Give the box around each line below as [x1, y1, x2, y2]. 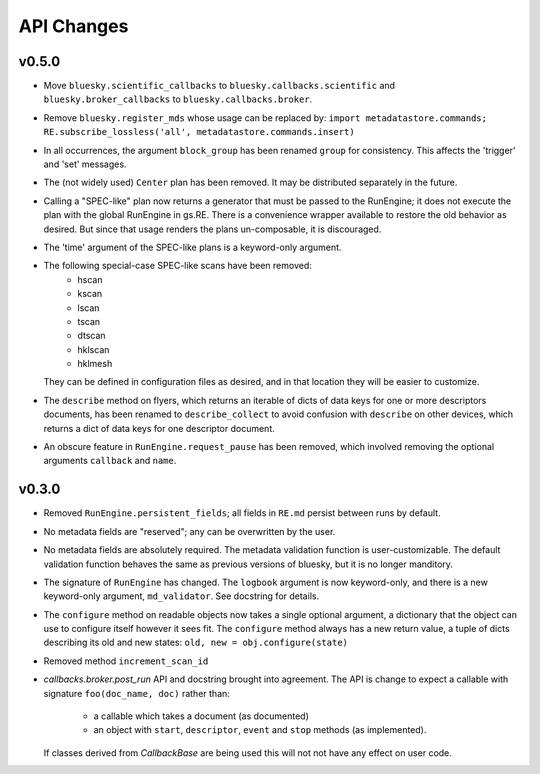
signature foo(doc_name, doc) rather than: [43, 687, 230, 699]
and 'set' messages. [43, 158, 127, 170]
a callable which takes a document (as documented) [93, 710, 309, 722]
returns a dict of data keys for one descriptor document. [43, 422, 275, 434]
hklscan [77, 343, 110, 355]
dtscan [77, 330, 106, 342]
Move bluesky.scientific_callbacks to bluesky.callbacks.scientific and [43, 80, 395, 92]
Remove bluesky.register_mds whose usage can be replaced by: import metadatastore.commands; [43, 111, 487, 124]
